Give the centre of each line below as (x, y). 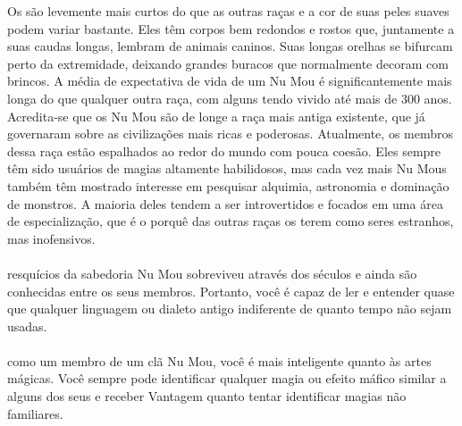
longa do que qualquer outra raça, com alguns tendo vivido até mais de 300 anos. (230, 98)
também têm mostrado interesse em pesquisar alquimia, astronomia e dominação (228, 185)
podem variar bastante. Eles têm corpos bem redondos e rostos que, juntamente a (231, 28)
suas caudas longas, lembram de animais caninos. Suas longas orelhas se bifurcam (230, 46)
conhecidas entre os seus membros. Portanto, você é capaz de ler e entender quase (231, 291)
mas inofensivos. (51, 238)
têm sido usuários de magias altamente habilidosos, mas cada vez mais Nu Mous (227, 168)
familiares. (35, 413)
